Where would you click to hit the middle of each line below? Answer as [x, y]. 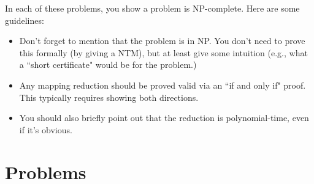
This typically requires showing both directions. [109, 97]
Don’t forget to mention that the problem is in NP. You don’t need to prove [162, 41]
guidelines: [25, 20]
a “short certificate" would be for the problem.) [108, 64]
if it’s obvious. [46, 129]
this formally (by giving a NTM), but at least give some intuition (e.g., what [163, 52]
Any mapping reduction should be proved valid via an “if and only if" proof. [163, 85]
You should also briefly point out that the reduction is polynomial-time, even [164, 118]
